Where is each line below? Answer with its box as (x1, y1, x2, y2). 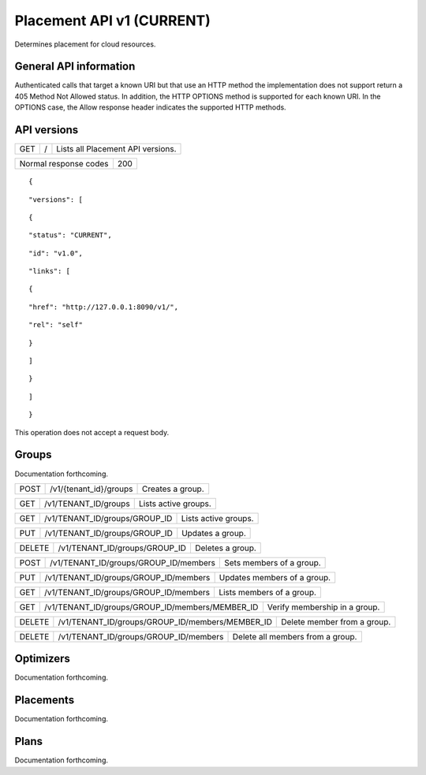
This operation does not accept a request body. (14, 427, 170, 437)
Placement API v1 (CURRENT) (14, 12, 211, 29)
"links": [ (28, 266, 71, 276)
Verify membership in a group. (267, 602, 380, 613)
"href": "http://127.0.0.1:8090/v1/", (28, 302, 179, 311)
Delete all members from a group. (232, 631, 357, 642)
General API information (14, 60, 136, 73)
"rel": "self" (28, 320, 83, 330)
